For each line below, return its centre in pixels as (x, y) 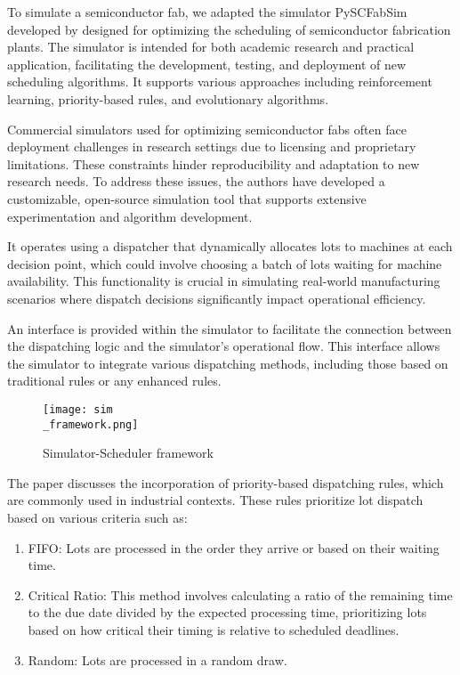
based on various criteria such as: (97, 517)
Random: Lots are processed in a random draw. (157, 659)
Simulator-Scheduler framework (128, 453)
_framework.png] (91, 424)
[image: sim (78, 409)
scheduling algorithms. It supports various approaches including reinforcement (220, 81)
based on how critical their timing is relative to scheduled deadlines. (214, 629)
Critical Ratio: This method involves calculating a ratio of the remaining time (240, 594)
